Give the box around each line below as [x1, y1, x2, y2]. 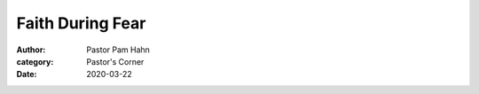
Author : [16, 44, 46, 55]
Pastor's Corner [86, 56, 145, 67]
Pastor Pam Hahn [86, 44, 151, 55]
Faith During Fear [16, 13, 146, 33]
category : [16, 56, 54, 67]
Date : [16, 69, 37, 80]
